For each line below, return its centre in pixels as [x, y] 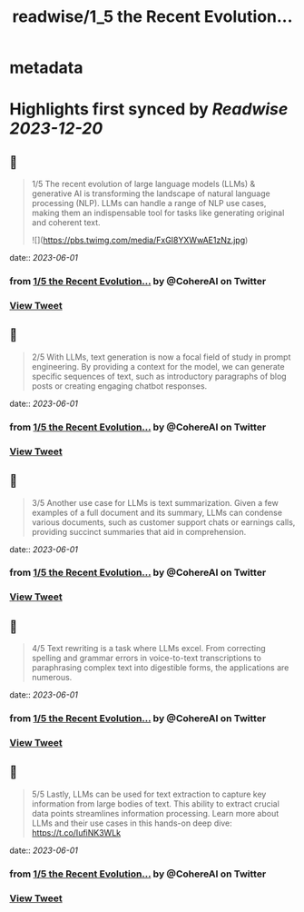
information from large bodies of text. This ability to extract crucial [155, 803]
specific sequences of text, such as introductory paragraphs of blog [159, 376]
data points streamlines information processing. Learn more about [155, 813]
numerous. [52, 678]
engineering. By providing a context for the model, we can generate [158, 366]
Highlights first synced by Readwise [149, 109]
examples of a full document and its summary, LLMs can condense [157, 512]
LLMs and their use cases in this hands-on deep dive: [132, 823]
